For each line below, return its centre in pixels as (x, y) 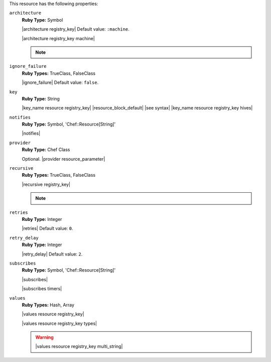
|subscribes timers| (42, 289)
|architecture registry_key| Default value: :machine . (76, 29)
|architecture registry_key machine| (58, 38)
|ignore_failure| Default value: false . (60, 82)
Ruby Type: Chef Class (46, 150)
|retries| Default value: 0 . (47, 228)
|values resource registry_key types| (59, 323)
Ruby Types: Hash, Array (48, 305)
